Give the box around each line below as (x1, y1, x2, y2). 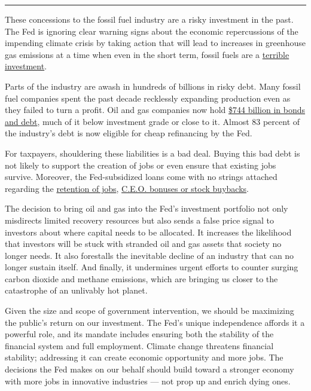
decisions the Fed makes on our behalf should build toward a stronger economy (5, 363, 294, 375)
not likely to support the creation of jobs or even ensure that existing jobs (5, 158, 276, 171)
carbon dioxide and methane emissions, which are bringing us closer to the (5, 272, 278, 285)
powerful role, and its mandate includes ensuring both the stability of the (5, 328, 274, 340)
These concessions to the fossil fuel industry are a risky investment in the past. (5, 13, 294, 25)
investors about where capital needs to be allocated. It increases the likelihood (5, 225, 292, 238)
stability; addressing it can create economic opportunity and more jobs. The (5, 351, 283, 363)
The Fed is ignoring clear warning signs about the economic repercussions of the (5, 25, 298, 37)
